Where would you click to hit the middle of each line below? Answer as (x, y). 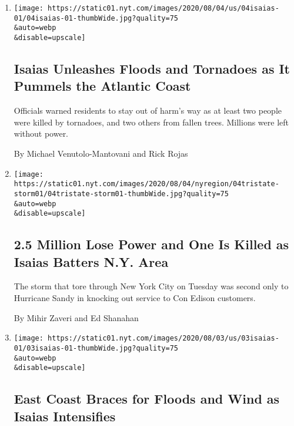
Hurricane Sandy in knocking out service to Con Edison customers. (135, 298)
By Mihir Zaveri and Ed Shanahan (76, 317)
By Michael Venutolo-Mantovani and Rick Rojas (101, 153)
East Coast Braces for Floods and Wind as (147, 399)
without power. (41, 133)
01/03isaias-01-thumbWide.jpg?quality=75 (96, 348)
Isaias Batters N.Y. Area (91, 261)
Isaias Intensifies (65, 416)
